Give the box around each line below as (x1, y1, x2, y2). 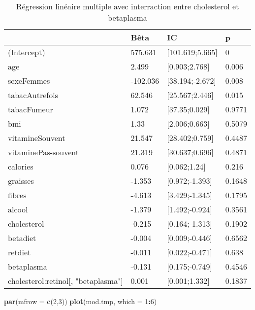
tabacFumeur (8, 103, 53, 115)
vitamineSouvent (8, 132, 65, 143)
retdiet (8, 246, 31, 258)
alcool (8, 204, 28, 215)
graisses (8, 175, 34, 186)
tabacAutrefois (8, 89, 58, 101)
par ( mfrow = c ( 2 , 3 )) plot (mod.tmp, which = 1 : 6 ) (4, 296, 157, 306)
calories (8, 161, 33, 172)
